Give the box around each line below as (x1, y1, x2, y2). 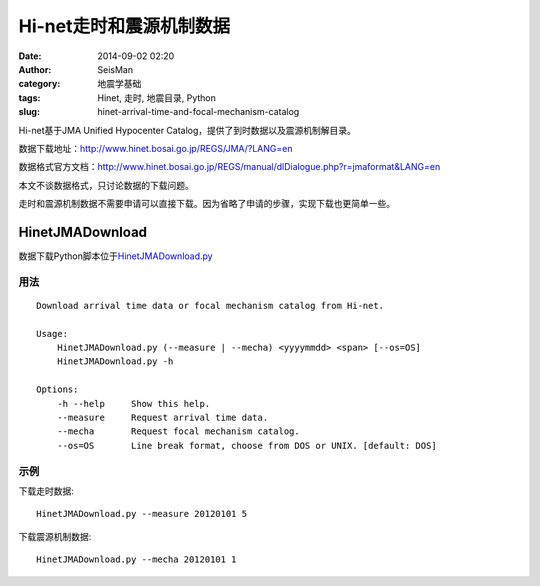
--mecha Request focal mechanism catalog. (56, 426, 300, 437)
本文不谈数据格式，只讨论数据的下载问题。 (18, 179, 194, 191)
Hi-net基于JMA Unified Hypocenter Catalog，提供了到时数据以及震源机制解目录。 (18, 124, 357, 136)
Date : (18, 50, 42, 62)
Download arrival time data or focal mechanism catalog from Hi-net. (36, 300, 385, 311)
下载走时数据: (18, 485, 75, 497)
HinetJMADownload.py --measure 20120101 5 (36, 508, 248, 520)
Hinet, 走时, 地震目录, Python (97, 91, 217, 104)
